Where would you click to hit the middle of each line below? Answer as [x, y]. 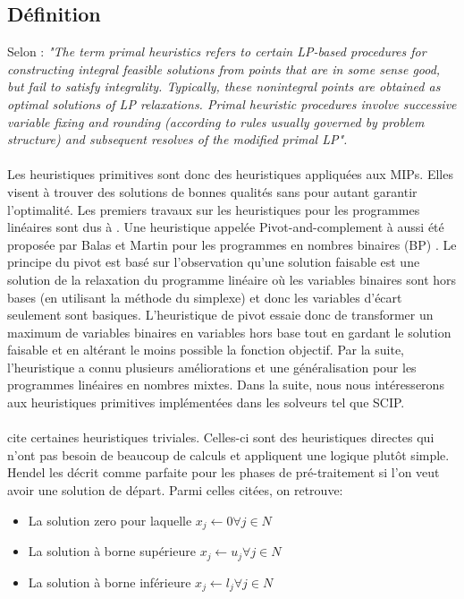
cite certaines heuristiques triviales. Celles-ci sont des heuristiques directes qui [221, 437]
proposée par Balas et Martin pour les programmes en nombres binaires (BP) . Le [232, 244]
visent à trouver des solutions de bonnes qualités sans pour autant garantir [212, 191]
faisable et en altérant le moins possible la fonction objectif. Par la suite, [206, 350]
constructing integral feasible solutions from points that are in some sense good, [224, 68]
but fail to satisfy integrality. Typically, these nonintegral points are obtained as [224, 86]
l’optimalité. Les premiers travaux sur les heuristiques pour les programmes [214, 209]
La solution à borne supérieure [112, 551]
